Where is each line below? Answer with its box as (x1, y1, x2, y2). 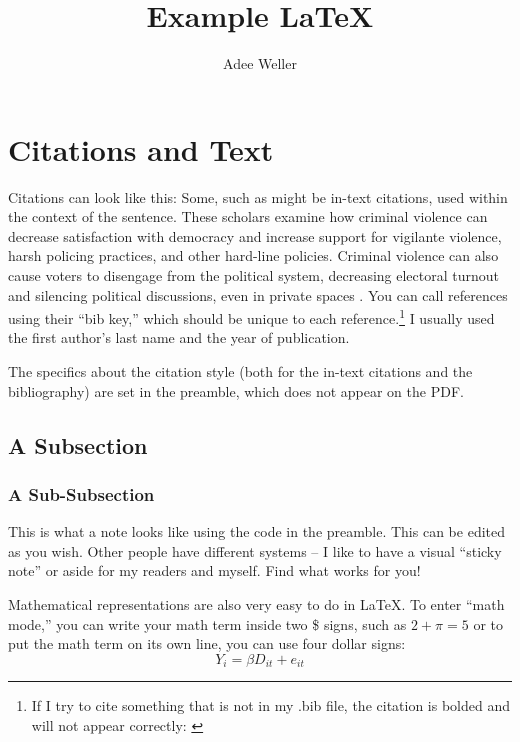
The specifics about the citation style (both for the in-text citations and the (8, 361, 473, 382)
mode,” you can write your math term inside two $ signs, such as (8, 613, 407, 634)
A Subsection (8, 429, 148, 460)
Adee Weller (223, 53, 297, 74)
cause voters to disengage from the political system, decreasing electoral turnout (8, 265, 500, 286)
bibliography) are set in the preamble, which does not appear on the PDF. (8, 380, 464, 401)
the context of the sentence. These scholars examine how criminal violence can (8, 206, 488, 227)
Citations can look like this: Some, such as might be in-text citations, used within (8, 186, 508, 207)
